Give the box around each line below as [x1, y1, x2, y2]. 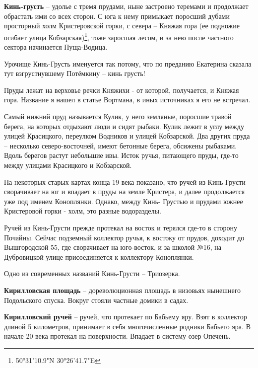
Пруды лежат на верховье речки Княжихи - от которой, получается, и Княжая [4, 84, 239, 95]
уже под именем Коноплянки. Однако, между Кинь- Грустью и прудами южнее [4, 196, 243, 206]
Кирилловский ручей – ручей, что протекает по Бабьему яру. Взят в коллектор [4, 311, 247, 322]
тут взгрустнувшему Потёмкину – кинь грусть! [4, 68, 145, 78]
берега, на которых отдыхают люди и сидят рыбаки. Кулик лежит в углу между [4, 121, 244, 131]
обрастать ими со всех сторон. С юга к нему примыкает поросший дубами [4, 10, 230, 21]
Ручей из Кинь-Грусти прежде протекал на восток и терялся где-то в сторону [4, 222, 237, 232]
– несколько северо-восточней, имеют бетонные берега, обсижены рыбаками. [4, 140, 237, 150]
